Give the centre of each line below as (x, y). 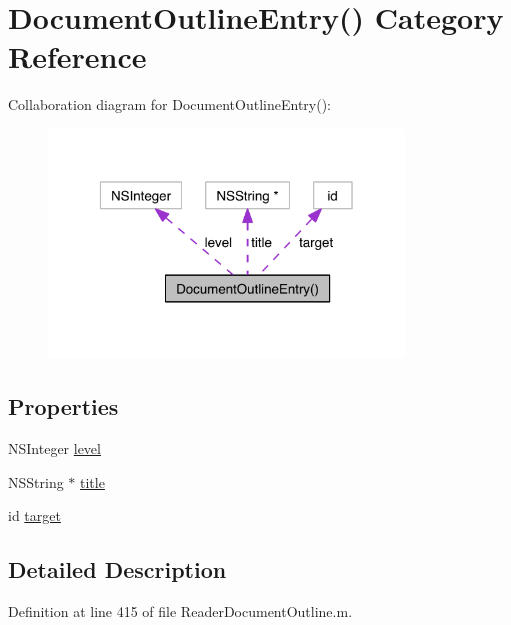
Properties (63, 406)
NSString (36, 481)
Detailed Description (117, 569)
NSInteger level (54, 448)
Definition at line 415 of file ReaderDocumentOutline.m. (180, 611)
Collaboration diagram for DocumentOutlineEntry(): (170, 104)
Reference (77, 56)
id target (34, 515)
